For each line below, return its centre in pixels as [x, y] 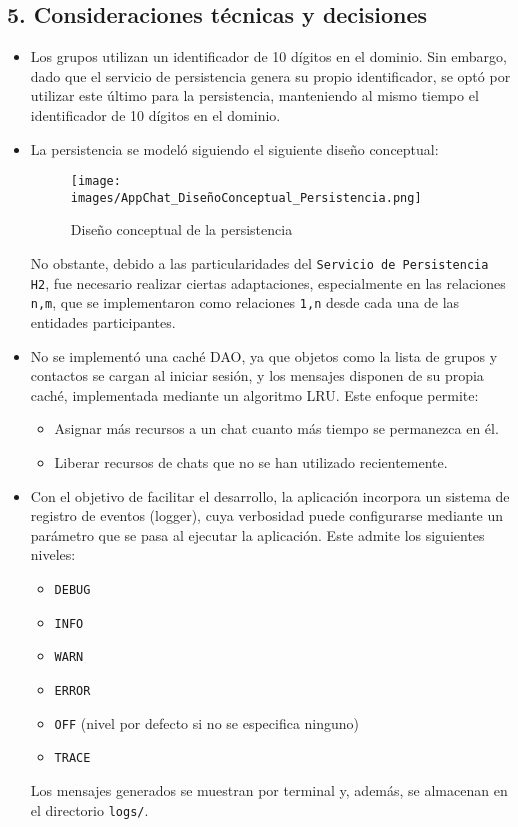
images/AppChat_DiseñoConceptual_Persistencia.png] [246, 197]
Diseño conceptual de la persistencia [181, 229]
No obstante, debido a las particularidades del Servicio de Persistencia [259, 263]
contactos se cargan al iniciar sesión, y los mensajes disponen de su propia [257, 375]
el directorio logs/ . [89, 809]
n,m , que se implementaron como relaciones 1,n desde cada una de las [245, 302]
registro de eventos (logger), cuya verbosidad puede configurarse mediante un [267, 515]
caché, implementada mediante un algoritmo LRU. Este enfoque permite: [254, 394]
